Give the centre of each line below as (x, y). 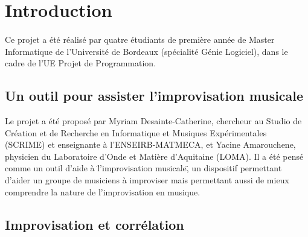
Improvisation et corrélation (95, 224)
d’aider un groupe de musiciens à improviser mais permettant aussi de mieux (147, 179)
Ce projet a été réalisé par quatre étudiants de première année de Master (140, 39)
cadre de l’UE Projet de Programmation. (81, 63)
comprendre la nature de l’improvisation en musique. (103, 191)
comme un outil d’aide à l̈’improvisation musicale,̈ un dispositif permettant (143, 168)
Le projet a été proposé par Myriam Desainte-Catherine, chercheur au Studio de (153, 120)
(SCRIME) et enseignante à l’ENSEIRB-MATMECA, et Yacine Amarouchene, (150, 144)
